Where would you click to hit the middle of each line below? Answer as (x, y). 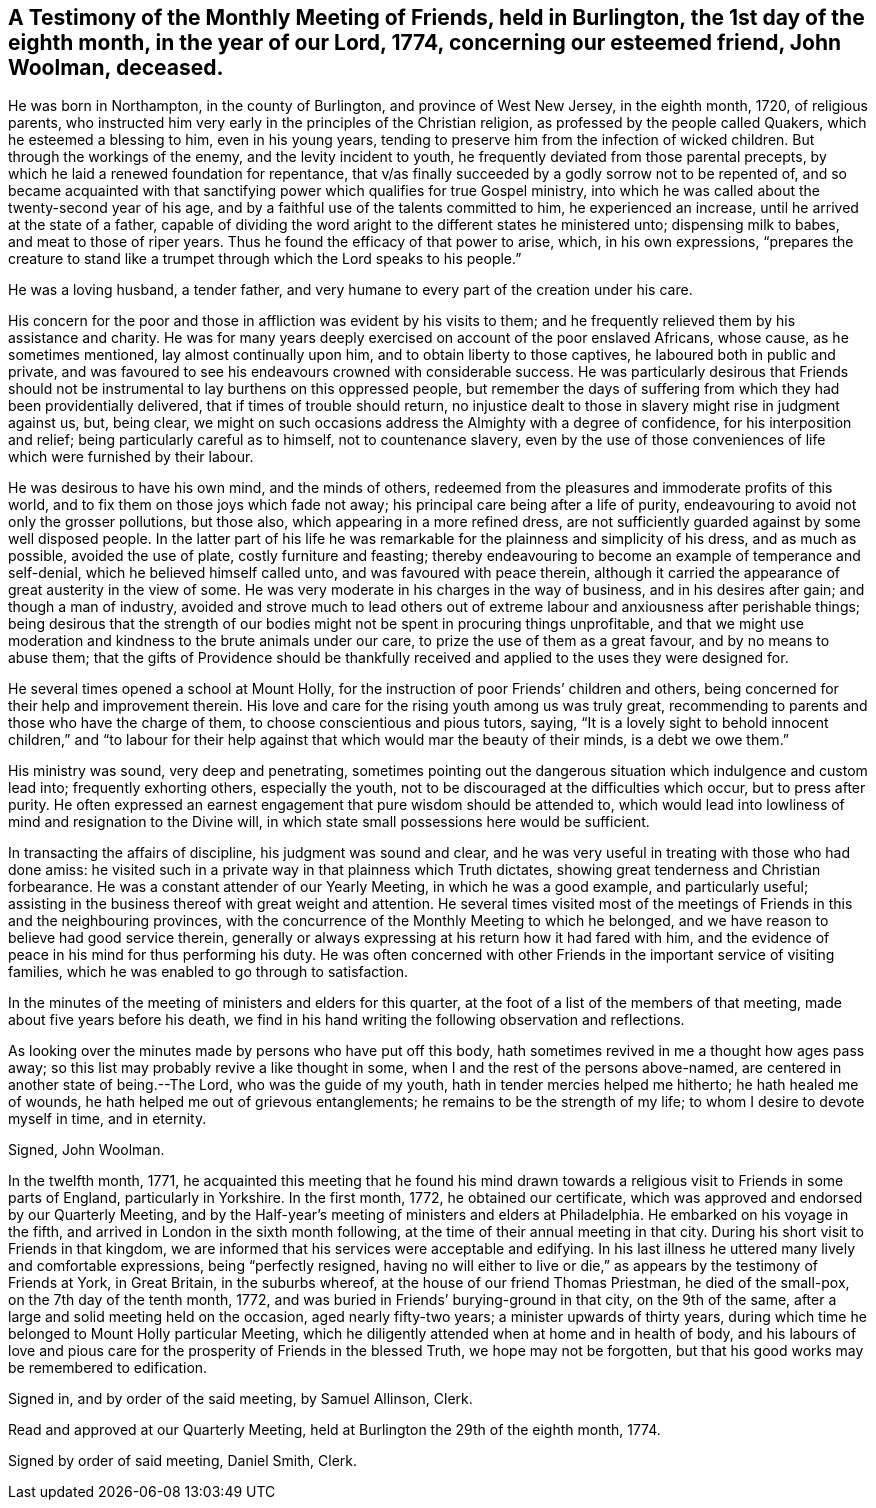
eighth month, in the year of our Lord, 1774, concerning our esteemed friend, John (425, 42)
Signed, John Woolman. (86, 1150)
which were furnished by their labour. (131, 457)
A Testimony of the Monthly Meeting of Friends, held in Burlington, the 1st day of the (436, 17)
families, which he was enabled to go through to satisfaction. (208, 972)
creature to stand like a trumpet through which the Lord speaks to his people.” (265, 259)
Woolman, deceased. (116, 67)
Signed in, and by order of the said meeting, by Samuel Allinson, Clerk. (240, 1399)
